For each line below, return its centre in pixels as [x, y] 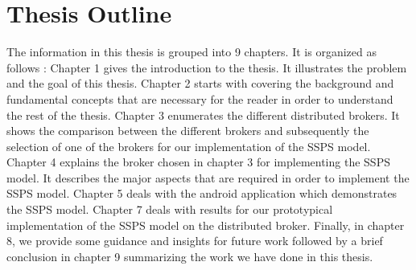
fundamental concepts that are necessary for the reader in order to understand [200, 98]
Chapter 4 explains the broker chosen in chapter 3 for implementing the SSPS [198, 162]
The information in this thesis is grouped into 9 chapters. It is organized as [192, 52]
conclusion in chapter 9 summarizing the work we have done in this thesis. [190, 256]
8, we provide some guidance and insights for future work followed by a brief [195, 241]
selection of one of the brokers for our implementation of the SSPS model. [189, 146]
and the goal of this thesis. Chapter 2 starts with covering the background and [200, 83]
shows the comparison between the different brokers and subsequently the [188, 131]
